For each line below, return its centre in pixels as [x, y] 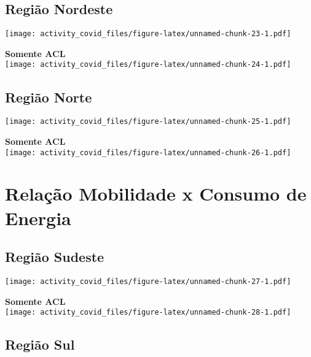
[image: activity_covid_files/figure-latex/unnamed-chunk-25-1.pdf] [148, 122]
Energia [38, 217]
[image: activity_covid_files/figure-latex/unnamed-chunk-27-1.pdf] [148, 281]
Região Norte [49, 97]
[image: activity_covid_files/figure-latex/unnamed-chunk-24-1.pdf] [148, 65]
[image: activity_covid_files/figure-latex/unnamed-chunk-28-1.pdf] [148, 313]
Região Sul [40, 344]
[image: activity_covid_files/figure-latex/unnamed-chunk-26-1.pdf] [148, 152]
